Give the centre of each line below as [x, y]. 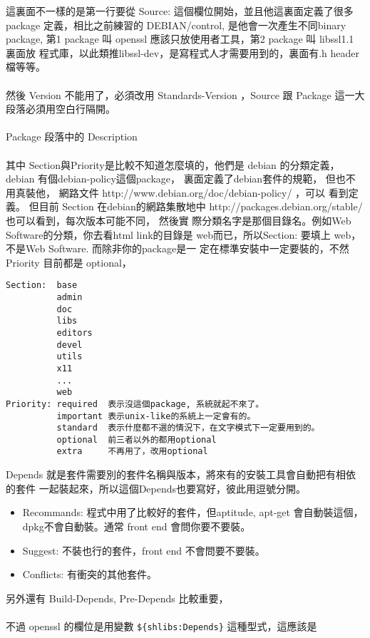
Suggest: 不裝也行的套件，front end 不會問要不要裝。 [144, 550]
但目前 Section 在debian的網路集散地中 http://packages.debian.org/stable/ [196, 206]
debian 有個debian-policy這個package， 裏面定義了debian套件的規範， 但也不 [181, 179]
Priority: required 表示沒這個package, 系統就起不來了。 [135, 404]
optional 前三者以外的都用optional [137, 439]
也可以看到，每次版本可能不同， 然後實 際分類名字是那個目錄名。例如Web [179, 220]
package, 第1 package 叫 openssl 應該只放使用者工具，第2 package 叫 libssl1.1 [180, 39]
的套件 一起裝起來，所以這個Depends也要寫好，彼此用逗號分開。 [156, 488]
